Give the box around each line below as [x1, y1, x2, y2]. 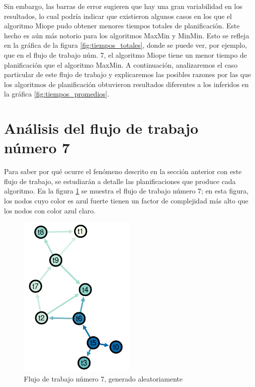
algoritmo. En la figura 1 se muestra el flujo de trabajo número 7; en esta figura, [4, 186, 249, 196]
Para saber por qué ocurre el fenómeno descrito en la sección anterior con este [4, 166, 242, 177]
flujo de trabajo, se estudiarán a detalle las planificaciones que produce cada [4, 176, 236, 186]
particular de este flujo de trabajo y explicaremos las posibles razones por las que [4, 69, 251, 80]
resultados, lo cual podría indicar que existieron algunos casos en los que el [4, 10, 232, 21]
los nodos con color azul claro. [4, 205, 96, 215]
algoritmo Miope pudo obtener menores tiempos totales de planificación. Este [4, 20, 240, 31]
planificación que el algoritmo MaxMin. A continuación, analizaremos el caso [4, 59, 238, 70]
